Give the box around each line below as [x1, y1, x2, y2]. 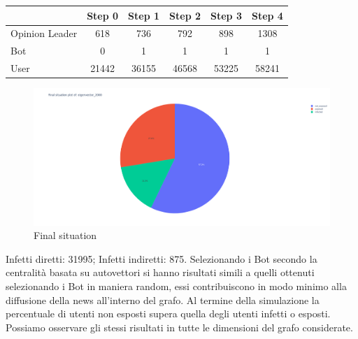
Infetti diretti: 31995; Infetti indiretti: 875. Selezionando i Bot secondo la [6, 251, 317, 266]
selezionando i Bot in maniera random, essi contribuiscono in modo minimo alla [6, 278, 347, 293]
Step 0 [87, 8, 119, 22]
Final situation [34, 228, 97, 243]
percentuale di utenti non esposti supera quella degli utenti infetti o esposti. [6, 306, 331, 321]
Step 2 [169, 8, 201, 22]
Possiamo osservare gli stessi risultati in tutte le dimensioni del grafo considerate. [6, 319, 353, 334]
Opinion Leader [10, 26, 78, 41]
